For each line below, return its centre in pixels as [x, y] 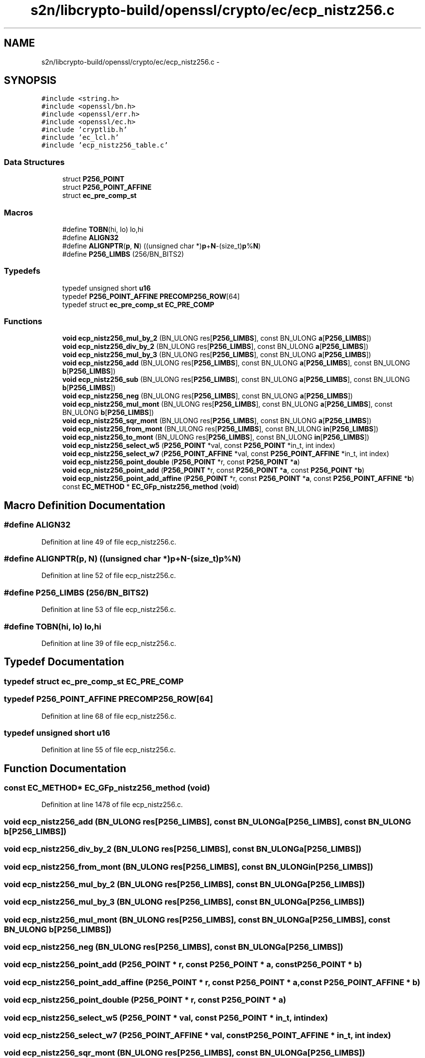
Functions [23, 322]
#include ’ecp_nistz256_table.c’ [105, 145]
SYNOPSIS [30, 81]
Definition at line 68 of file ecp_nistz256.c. [109, 716]
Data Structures [34, 162]
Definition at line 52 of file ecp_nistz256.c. [109, 576]
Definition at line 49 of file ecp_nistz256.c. [109, 542]
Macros [18, 212]
